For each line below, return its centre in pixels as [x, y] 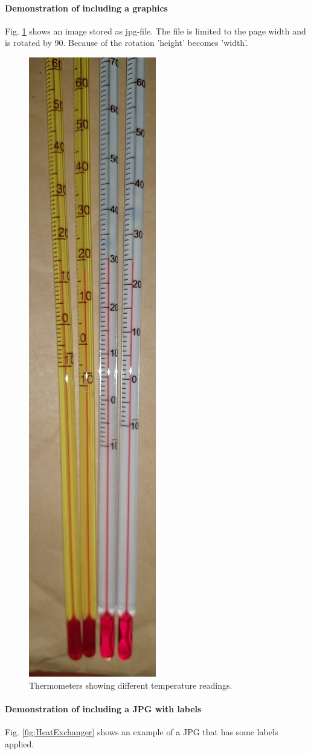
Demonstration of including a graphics [86, 8]
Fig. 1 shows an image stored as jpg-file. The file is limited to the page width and [155, 31]
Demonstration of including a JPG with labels [103, 708]
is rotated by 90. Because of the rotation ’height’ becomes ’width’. [127, 43]
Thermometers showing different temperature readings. [131, 685]
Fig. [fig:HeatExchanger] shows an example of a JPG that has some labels [142, 731]
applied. [20, 743]
